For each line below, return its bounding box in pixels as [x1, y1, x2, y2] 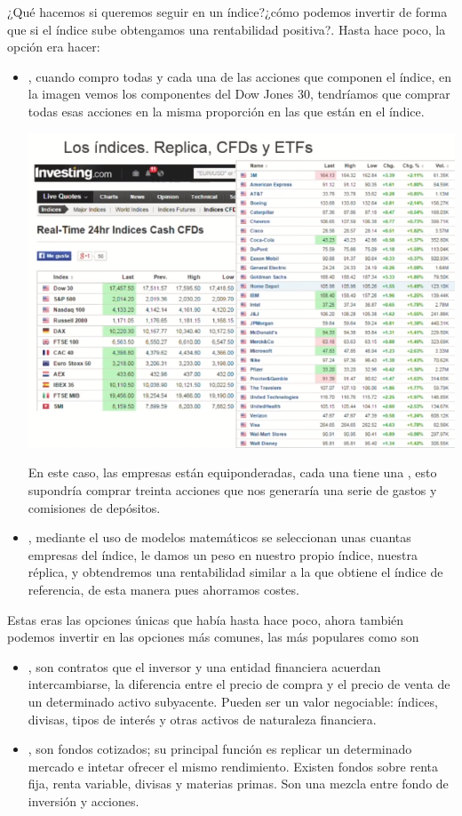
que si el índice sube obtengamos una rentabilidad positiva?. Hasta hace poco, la [7, 20, 446, 38]
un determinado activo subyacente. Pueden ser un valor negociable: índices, [28, 692, 438, 710]
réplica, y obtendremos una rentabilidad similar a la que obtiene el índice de [28, 563, 443, 581]
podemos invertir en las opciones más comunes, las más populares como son [7, 628, 419, 646]
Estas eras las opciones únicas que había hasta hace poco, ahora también [7, 610, 404, 628]
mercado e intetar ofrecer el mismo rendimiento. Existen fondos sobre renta [28, 756, 438, 775]
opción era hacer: [7, 37, 100, 56]
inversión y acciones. [28, 791, 139, 810]
